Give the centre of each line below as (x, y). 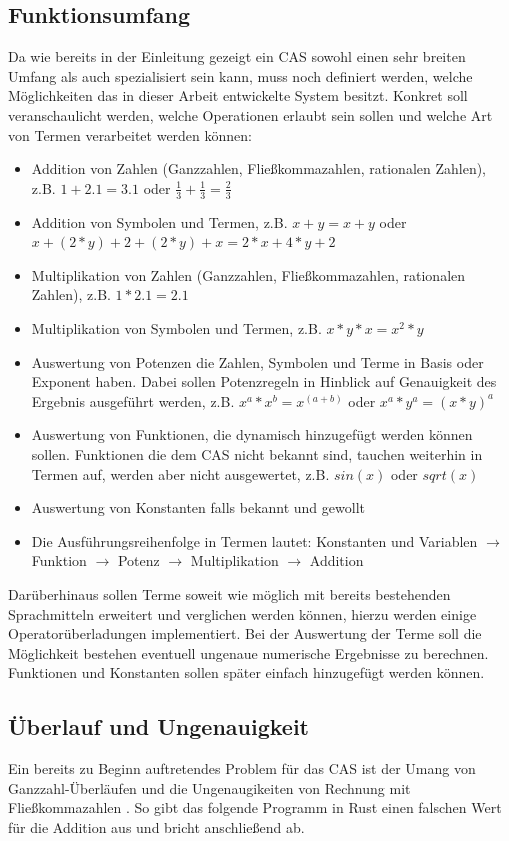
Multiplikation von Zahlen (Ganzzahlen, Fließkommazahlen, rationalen (248, 274)
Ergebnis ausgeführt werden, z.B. (133, 400)
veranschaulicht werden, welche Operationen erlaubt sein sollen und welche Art (250, 114)
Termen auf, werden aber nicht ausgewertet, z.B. (180, 473)
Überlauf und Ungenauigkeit (158, 726)
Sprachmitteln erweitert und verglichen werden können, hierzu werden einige (242, 613)
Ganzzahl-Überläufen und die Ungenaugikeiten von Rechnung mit (209, 787)
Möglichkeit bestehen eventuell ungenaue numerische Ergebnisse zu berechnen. (248, 652)
